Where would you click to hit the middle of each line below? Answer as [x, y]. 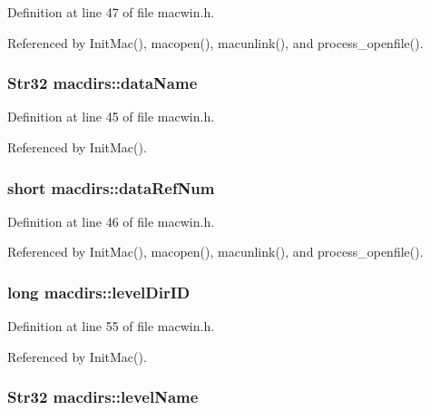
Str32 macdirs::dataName [103, 83]
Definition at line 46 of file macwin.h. [111, 221]
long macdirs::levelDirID [99, 292]
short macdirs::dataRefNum [111, 187]
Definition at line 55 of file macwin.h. [111, 326]
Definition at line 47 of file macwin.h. [111, 12]
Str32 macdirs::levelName [103, 397]
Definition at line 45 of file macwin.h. [111, 117]
